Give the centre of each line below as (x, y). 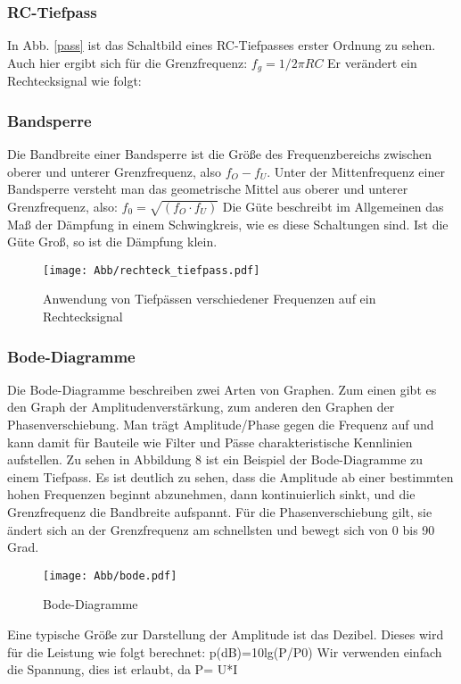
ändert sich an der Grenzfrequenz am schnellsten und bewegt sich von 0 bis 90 (221, 529)
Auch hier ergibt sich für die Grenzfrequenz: (128, 62)
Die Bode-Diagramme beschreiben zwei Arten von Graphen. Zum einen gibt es (222, 389)
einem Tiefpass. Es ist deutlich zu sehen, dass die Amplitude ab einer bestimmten (230, 476)
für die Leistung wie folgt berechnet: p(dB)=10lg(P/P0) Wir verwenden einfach (225, 651)
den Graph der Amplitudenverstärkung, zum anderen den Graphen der (201, 407)
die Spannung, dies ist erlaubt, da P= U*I (123, 669)
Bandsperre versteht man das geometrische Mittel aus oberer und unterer (208, 189)
